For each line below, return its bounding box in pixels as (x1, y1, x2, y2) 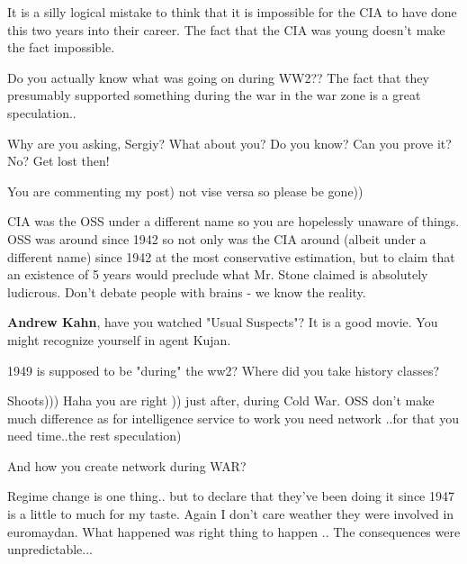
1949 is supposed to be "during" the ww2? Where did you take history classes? (7, 360, 440, 379)
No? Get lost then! (7, 151, 110, 170)
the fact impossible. (7, 38, 115, 57)
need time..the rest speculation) (7, 426, 182, 445)
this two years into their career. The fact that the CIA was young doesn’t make (7, 20, 445, 39)
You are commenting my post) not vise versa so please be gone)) (7, 181, 364, 200)
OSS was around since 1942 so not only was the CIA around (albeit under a (7, 229, 427, 248)
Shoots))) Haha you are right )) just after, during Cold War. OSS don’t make (7, 391, 435, 410)
